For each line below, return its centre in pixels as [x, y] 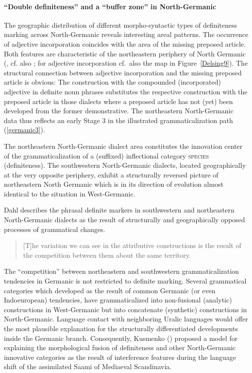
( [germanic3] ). [25, 130]
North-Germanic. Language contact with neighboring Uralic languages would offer [126, 319]
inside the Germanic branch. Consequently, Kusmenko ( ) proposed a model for [121, 338]
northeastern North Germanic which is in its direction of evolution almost [114, 184]
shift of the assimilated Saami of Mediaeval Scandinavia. [88, 366]
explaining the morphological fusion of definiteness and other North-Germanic [120, 347]
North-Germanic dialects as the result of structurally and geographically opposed [125, 220]
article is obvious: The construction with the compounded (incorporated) [112, 82]
